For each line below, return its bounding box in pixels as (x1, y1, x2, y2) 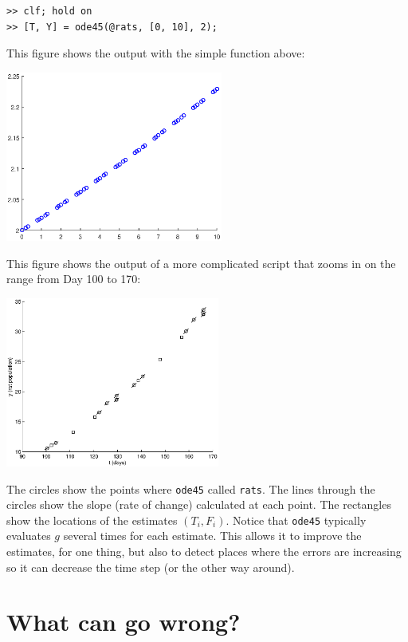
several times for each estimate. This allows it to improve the (63, 527, 362, 544)
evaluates (6, 527, 51, 544)
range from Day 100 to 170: (6, 270, 141, 287)
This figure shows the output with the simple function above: (6, 45, 305, 61)
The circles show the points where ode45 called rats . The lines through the (6, 480, 375, 497)
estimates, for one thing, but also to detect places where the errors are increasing (6, 543, 402, 560)
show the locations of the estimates (6, 511, 178, 528)
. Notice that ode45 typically (226, 511, 367, 528)
